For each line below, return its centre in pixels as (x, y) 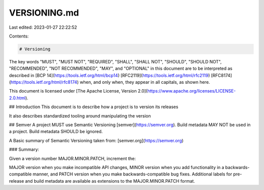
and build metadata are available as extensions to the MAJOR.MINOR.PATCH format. (110, 181)
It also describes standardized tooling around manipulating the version (80, 116)
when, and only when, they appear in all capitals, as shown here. (145, 82)
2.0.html (17, 98)
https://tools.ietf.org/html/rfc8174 (44, 82)
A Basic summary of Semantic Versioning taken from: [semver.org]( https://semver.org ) (96, 140)
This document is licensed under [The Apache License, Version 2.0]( (78, 91)
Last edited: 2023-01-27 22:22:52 (43, 27)
